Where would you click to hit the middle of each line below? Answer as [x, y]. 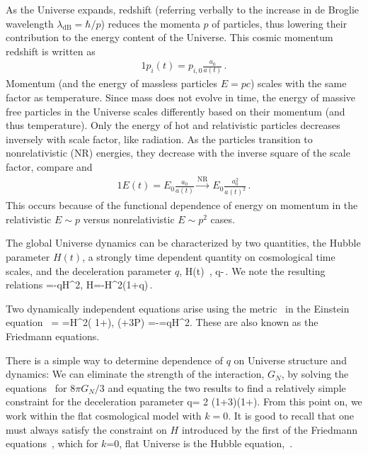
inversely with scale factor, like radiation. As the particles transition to [159, 139]
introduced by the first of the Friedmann [270, 429]
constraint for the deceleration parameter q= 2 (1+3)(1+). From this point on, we [184, 401]
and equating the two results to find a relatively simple [227, 387]
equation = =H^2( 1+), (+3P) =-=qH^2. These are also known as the [162, 322]
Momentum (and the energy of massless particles [112, 83]
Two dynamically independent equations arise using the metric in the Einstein [178, 308]
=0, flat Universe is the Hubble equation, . [200, 443]
